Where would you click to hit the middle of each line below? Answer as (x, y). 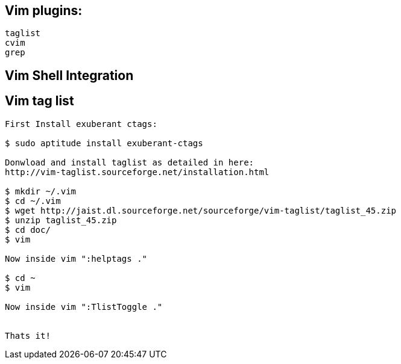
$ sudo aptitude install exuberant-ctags (104, 143)
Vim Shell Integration (69, 75)
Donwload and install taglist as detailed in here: (130, 162)
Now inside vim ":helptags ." (76, 258)
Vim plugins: (44, 11)
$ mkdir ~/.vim (41, 191)
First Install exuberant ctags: (81, 124)
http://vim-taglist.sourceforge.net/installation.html (137, 172)
